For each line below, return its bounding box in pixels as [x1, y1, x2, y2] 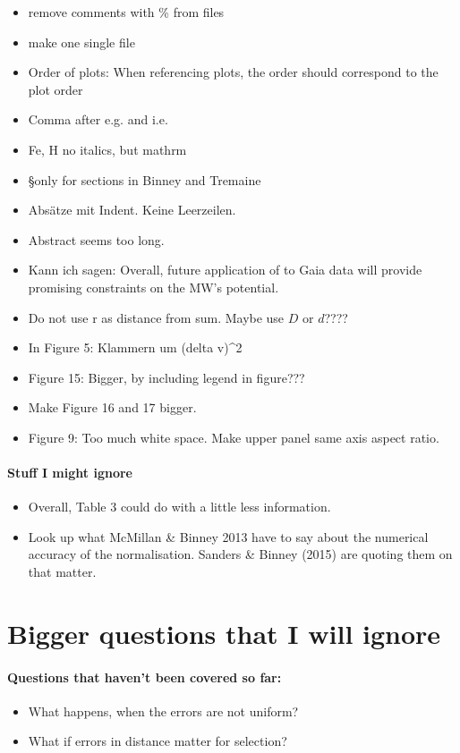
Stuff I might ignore [7, 463, 132, 482]
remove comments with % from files [28, 3, 225, 21]
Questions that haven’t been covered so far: [7, 667, 282, 686]
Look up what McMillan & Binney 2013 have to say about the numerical [28, 527, 429, 546]
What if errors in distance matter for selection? [28, 732, 287, 750]
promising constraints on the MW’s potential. [28, 277, 279, 296]
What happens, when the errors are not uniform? [28, 701, 299, 720]
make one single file [28, 32, 135, 51]
